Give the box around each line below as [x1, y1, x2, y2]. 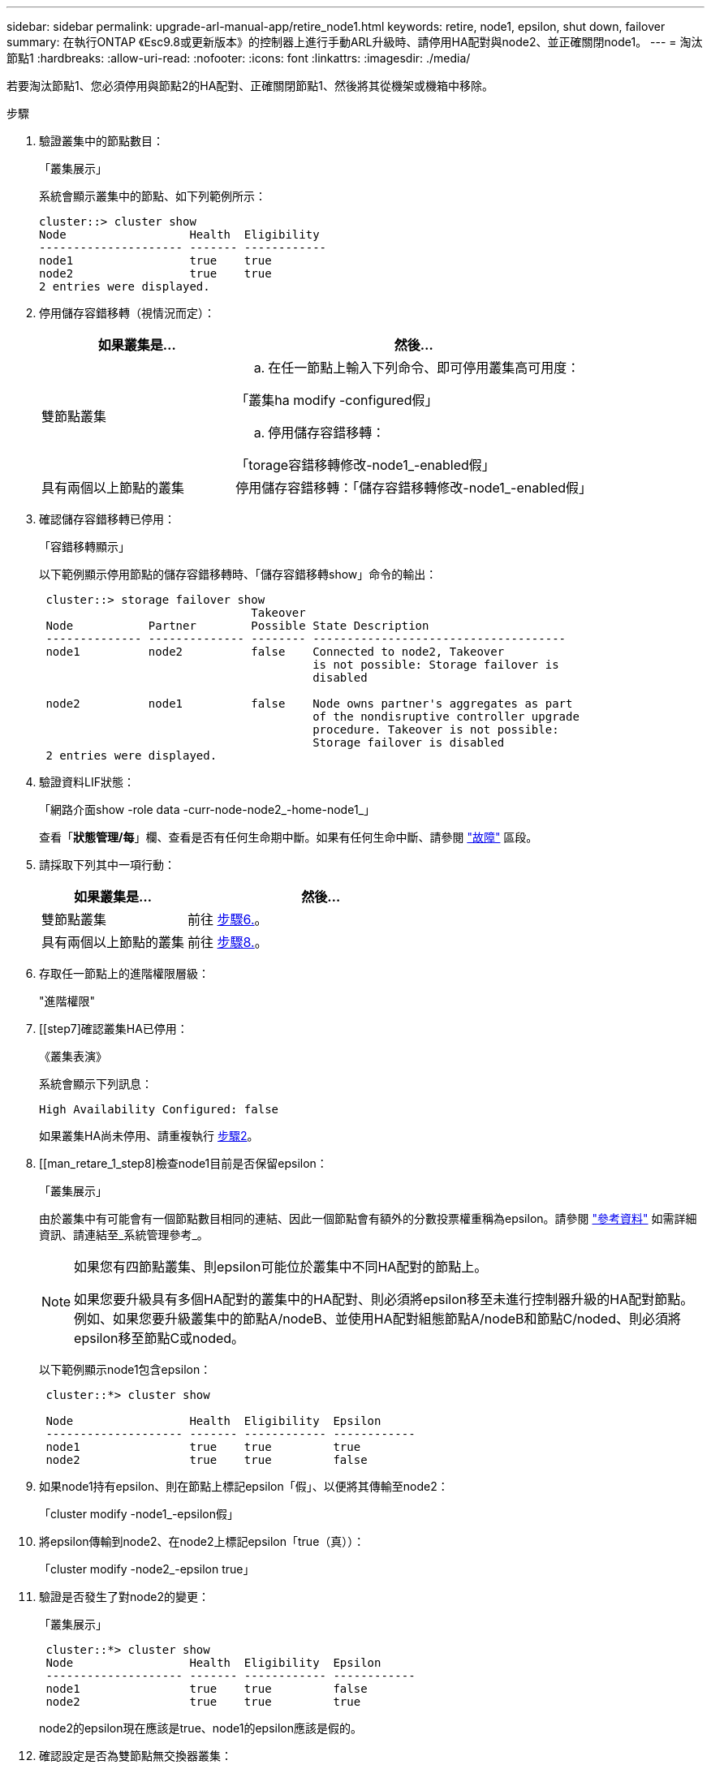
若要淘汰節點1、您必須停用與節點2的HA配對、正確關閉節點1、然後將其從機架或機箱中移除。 [6, 79, 493, 93]
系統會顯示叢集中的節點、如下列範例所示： [39, 189, 266, 203]
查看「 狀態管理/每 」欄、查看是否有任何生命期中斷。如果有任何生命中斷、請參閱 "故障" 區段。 [39, 830, 538, 844]
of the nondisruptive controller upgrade [312, 710, 580, 723]
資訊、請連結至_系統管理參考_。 [39, 1228, 209, 1242]
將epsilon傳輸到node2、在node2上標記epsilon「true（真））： [39, 1534, 365, 1548]
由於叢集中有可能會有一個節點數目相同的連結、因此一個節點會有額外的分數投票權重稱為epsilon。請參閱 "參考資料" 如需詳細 [39, 1212, 697, 1225]
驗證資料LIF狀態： [39, 775, 135, 789]
